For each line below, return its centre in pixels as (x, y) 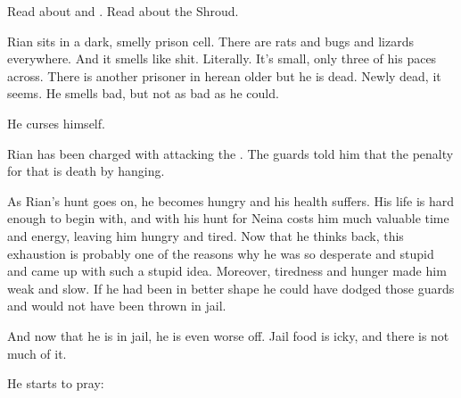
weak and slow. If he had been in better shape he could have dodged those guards (231, 288)
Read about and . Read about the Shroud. (123, 11)
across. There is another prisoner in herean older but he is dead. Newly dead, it (224, 75)
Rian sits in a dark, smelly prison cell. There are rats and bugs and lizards (210, 41)
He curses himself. (56, 123)
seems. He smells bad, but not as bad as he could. (143, 93)
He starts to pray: (56, 383)
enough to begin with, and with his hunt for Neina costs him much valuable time (228, 218)
